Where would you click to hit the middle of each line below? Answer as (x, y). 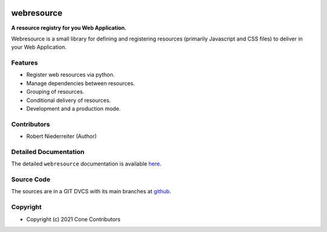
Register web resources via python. (71, 75)
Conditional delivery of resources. (69, 100)
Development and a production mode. (74, 108)
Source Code (31, 179)
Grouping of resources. (55, 92)
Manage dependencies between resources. (81, 83)
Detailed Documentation (48, 152)
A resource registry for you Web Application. (69, 28)
